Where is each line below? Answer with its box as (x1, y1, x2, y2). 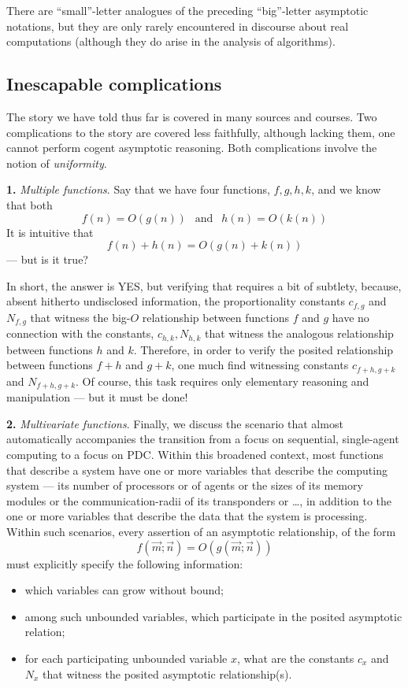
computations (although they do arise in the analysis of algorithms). (6, 33, 336, 50)
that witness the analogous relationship (204, 325, 394, 342)
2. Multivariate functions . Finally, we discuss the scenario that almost (6, 415, 343, 431)
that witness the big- (30, 309, 131, 325)
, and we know (311, 181, 381, 198)
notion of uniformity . (6, 154, 107, 171)
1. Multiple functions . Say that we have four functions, (6, 181, 270, 198)
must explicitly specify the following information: (6, 555, 243, 571)
